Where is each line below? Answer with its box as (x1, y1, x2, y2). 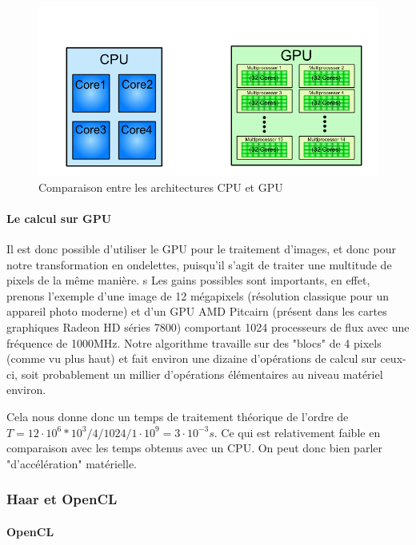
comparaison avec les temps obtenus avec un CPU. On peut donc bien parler (6, 440, 382, 456)
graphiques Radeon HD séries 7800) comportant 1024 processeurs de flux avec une (6, 318, 410, 335)
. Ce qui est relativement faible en (214, 424, 381, 440)
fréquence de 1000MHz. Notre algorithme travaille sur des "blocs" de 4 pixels (6, 334, 382, 351)
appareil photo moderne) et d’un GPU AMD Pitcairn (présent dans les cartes (6, 303, 387, 320)
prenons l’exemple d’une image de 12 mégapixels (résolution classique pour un (6, 287, 390, 304)
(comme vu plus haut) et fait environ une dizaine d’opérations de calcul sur (6, 350, 377, 367)
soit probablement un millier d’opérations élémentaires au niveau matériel (21, 365, 383, 382)
